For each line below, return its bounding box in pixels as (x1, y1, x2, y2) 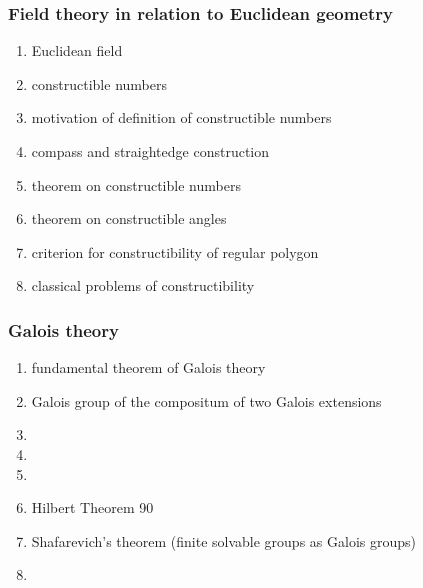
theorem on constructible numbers (31, 174, 241, 195)
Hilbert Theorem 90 (31, 497, 154, 518)
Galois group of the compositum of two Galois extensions (31, 390, 382, 411)
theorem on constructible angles (31, 208, 227, 229)
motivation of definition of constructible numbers (31, 107, 332, 128)
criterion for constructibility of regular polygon (31, 241, 319, 262)
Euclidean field (31, 40, 123, 61)
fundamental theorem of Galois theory (31, 357, 266, 378)
